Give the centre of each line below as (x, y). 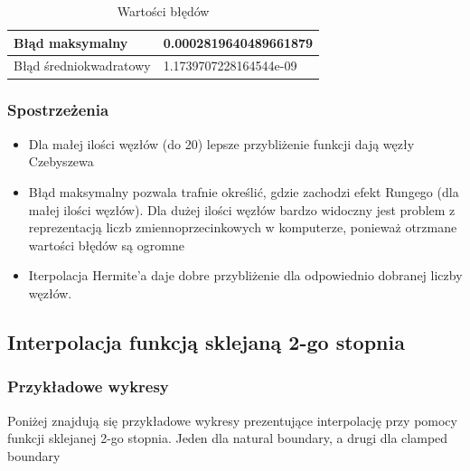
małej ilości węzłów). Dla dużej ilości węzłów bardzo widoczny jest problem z (242, 209)
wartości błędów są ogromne (106, 245)
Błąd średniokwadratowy (82, 66)
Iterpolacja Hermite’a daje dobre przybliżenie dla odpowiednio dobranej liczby (245, 275)
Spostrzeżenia (58, 110)
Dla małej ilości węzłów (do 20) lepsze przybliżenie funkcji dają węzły (221, 143)
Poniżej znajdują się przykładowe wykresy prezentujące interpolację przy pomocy (232, 420)
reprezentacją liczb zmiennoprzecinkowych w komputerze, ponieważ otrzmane (243, 227)
